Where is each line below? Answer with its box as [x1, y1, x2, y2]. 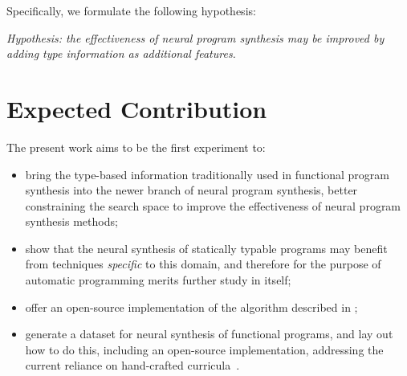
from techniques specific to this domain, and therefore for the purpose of [25, 255, 381, 272]
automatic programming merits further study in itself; [25, 272, 291, 288]
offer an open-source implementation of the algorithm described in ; [25, 298, 358, 315]
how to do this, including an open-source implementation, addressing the [25, 341, 384, 358]
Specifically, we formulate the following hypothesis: [6, 2, 256, 18]
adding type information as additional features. [6, 45, 236, 62]
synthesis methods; [25, 213, 118, 230]
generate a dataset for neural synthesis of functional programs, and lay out [25, 325, 393, 342]
